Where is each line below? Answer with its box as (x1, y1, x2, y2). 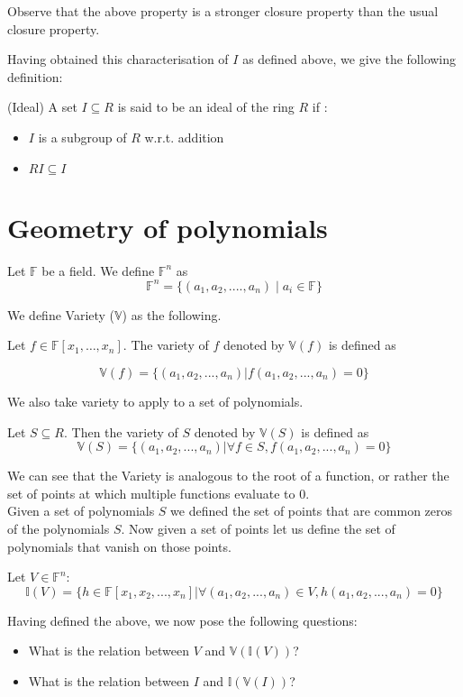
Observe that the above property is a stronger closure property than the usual (7, 2, 439, 20)
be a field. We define (41, 261, 155, 280)
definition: (7, 67, 63, 86)
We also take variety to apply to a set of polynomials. (7, 391, 304, 410)
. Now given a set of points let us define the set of (121, 518, 395, 537)
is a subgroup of (38, 127, 127, 146)
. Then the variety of (63, 422, 178, 441)
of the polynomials (7, 518, 110, 537)
